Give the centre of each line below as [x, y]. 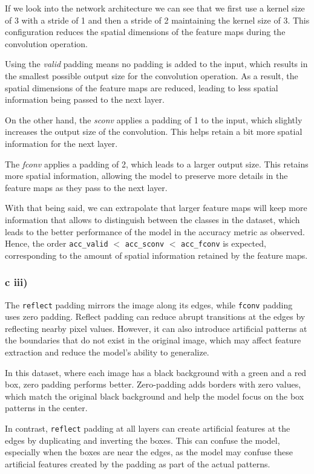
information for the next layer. [61, 143]
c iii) [16, 282]
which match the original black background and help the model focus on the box [155, 396]
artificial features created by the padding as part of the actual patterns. [138, 463]
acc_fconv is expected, [224, 243]
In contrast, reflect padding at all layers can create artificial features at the [148, 428]
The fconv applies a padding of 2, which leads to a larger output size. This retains [157, 164]
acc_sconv [145, 245]
